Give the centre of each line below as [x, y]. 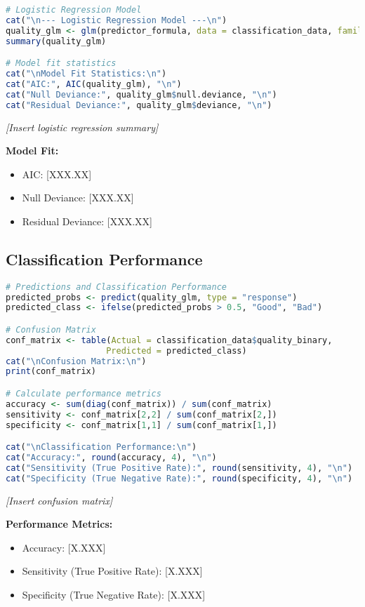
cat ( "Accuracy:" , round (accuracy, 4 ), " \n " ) [111, 458]
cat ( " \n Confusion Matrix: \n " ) [76, 361]
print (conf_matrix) [51, 372]
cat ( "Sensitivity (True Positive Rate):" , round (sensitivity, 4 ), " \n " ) [179, 468]
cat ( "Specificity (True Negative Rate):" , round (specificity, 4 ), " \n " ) [179, 478]
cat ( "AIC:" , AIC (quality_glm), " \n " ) [94, 84]
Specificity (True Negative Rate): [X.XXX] [114, 595]
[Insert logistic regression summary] [82, 127]
